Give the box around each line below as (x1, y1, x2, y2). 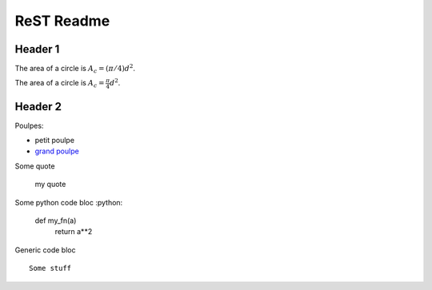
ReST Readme (14, 12, 110, 30)
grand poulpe (34, 146, 79, 156)
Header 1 (14, 42, 60, 56)
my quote (34, 180, 66, 189)
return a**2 (54, 227, 93, 236)
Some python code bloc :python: (14, 197, 123, 207)
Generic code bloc (14, 244, 76, 255)
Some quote (14, 161, 55, 171)
